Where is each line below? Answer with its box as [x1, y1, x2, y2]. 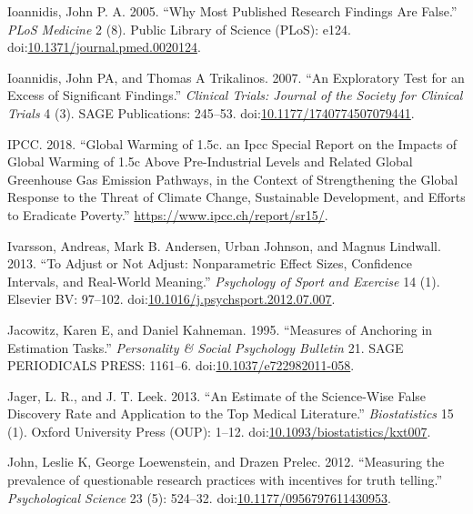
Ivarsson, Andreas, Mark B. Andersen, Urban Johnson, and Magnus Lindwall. [7, 236, 441, 255]
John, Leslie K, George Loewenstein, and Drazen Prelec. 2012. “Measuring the [7, 452, 445, 471]
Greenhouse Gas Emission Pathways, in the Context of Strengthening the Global [7, 169, 458, 188]
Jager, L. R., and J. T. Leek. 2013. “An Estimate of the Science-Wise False [7, 386, 427, 405]
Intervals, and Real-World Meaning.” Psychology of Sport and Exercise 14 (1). [7, 271, 440, 290]
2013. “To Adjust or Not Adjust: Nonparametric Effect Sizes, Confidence [7, 254, 413, 273]
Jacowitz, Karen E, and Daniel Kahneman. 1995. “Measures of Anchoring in [7, 319, 433, 338]
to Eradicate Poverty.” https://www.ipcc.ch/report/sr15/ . [7, 205, 328, 224]
